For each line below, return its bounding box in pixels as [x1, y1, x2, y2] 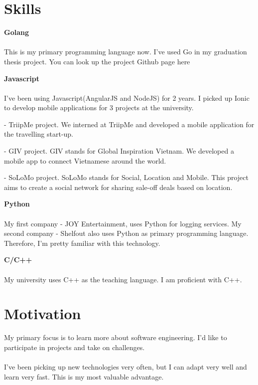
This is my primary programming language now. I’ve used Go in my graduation [4, 46, 247, 57]
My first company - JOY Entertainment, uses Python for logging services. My [4, 218, 242, 228]
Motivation [4, 303, 81, 324]
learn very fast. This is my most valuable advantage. [4, 371, 164, 382]
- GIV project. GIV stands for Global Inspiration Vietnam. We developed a [4, 146, 234, 156]
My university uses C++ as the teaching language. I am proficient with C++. [4, 274, 242, 284]
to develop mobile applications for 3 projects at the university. [4, 102, 194, 113]
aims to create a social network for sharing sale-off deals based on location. [4, 182, 233, 192]
